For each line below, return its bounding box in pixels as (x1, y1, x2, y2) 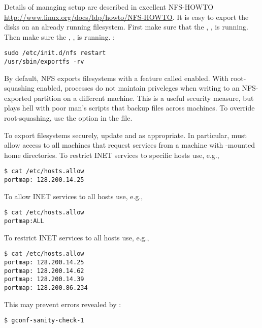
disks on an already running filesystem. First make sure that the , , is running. (4, 21, 248, 32)
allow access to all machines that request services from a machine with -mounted (4, 140, 255, 150)
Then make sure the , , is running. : (4, 31, 115, 42)
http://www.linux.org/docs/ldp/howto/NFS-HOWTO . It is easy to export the (4, 11, 249, 22)
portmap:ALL (4, 217, 44, 225)
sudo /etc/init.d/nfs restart (4, 49, 106, 57)
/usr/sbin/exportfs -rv (4, 58, 84, 66)
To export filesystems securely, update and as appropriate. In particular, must (4, 129, 247, 140)
